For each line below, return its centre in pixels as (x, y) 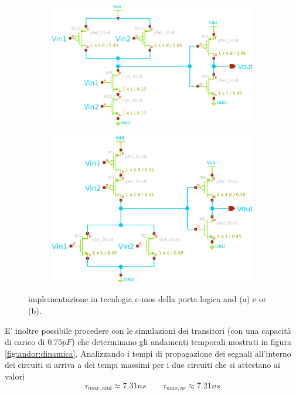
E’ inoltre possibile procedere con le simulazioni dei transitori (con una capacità (148, 330)
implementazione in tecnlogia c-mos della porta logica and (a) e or (147, 299)
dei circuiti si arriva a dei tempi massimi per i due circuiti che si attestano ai (142, 365)
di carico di (25, 342)
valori (15, 376)
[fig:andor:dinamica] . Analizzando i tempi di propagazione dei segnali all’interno (148, 353)
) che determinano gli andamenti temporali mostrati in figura (181, 342)
